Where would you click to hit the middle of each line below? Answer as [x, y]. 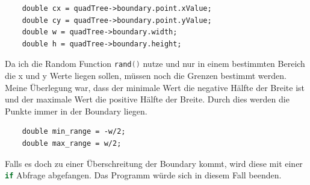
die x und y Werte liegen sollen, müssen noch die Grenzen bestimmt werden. [146, 76]
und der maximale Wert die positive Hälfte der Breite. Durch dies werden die [147, 99]
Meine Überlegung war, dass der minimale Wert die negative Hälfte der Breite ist [155, 87]
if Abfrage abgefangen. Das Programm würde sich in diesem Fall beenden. [143, 175]
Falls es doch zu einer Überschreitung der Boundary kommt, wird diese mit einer [154, 163]
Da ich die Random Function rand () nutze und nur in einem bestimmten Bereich [155, 64]
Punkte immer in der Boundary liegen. [76, 111]
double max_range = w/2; [72, 143]
